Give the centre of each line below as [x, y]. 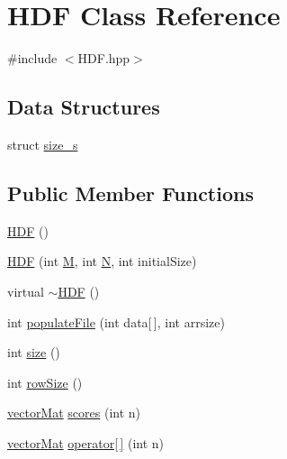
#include [32, 58]
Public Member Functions [130, 193]
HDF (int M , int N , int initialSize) [102, 261]
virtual [26, 291]
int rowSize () [45, 382]
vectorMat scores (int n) [74, 413]
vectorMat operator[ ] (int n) [86, 442]
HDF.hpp [104, 58]
